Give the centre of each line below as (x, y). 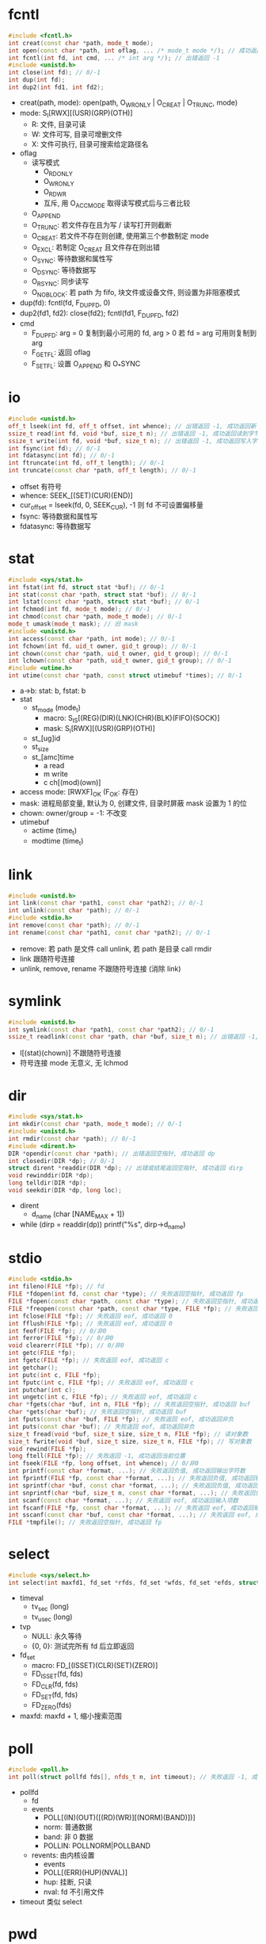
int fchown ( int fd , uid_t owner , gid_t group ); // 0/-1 (102, 646)
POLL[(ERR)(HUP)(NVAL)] (85, 1873)
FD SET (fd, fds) (55, 1695)
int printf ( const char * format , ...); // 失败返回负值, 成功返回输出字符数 (127, 1471)
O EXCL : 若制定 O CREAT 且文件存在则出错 (96, 248)
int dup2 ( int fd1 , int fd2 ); (56, 88)
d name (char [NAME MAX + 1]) (78, 1215)
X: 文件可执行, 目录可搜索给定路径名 (90, 144)
